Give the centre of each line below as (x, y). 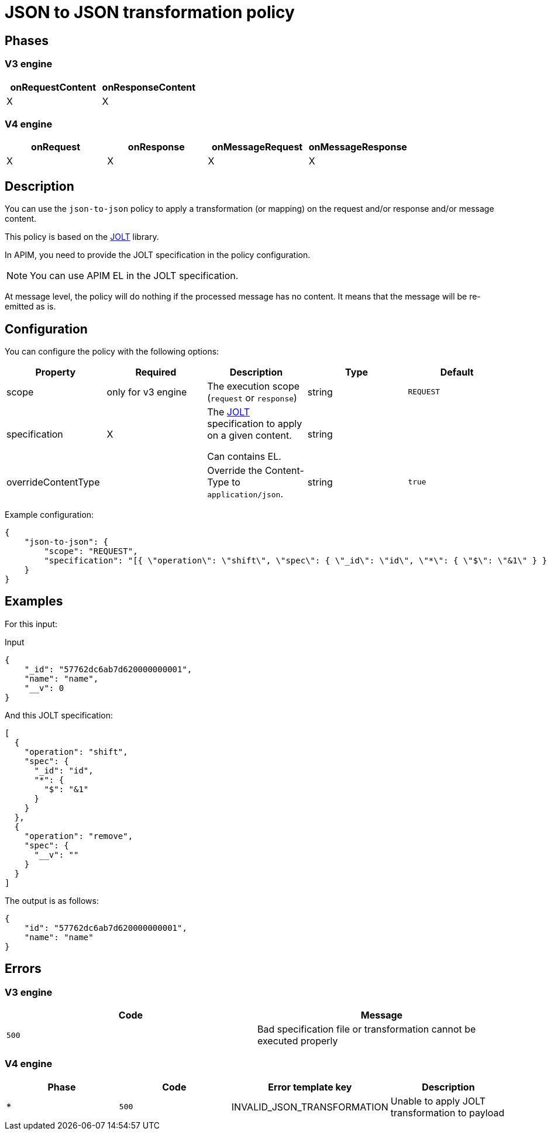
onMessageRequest (257, 147)
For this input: (31, 624)
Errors (23, 969)
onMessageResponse (358, 147)
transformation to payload (447, 1112)
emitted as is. (30, 307)
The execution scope (254, 386)
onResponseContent (149, 87)
